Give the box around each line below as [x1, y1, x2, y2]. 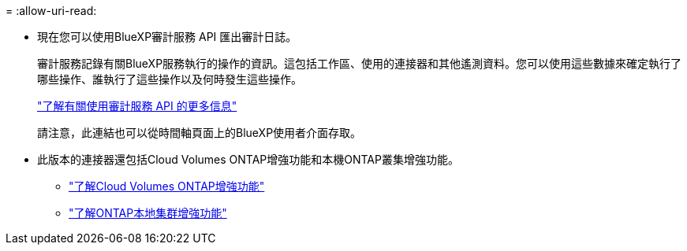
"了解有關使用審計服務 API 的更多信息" [37, 99, 237, 113]
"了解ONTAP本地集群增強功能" [69, 206, 227, 220]
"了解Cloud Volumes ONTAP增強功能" [69, 179, 265, 193]
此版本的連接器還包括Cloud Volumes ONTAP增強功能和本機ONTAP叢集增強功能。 [37, 153, 459, 166]
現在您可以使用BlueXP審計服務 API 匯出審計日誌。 [37, 30, 297, 43]
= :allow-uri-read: [6, 4, 97, 17]
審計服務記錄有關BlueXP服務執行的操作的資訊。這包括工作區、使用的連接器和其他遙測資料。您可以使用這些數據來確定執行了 [37, 57, 682, 70]
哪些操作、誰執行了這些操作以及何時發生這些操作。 [37, 72, 302, 86]
